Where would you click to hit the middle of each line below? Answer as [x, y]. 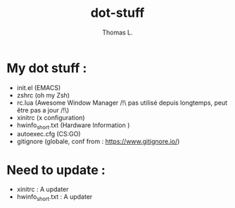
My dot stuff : [47, 68]
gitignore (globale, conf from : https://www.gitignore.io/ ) [98, 141]
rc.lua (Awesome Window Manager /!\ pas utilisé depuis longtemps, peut [122, 103]
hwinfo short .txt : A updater [55, 198]
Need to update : [56, 170]
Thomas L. [118, 32]
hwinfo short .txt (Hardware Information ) [73, 126]
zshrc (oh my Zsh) [43, 95]
